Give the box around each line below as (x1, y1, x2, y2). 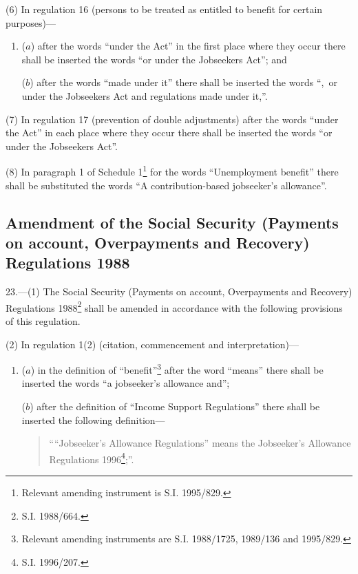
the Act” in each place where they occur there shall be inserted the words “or (6, 125, 333, 140)
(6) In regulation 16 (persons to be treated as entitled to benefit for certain (6, 2, 323, 16)
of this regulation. (6, 314, 81, 328)
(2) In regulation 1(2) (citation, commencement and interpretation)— (6, 337, 299, 351)
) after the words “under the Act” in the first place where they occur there (30, 39, 346, 53)
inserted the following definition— (21, 412, 165, 427)
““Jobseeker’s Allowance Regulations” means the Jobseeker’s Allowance (49, 436, 351, 450)
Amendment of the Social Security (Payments (6, 211, 339, 233)
